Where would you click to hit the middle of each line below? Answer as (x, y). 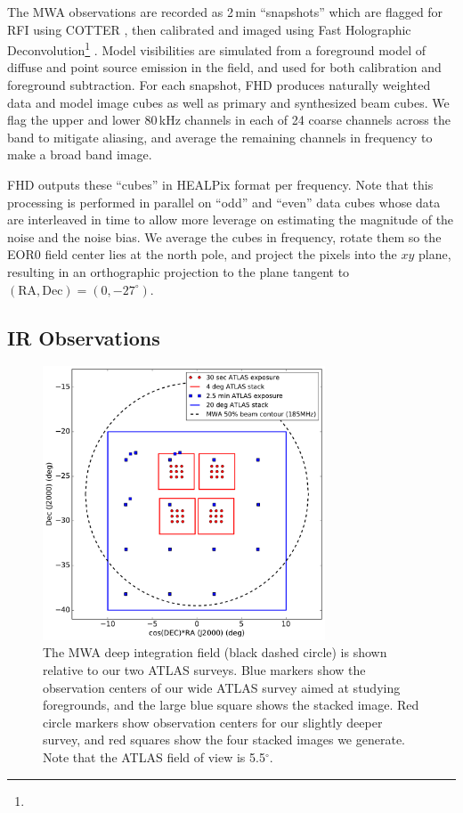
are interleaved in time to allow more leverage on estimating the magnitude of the (231, 220)
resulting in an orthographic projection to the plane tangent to (179, 271)
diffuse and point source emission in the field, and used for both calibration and (224, 67)
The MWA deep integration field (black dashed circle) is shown (215, 652)
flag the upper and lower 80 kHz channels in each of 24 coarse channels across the (229, 120)
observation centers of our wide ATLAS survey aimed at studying (222, 687)
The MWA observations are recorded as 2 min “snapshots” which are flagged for (225, 12)
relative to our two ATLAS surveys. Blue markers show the (204, 670)
